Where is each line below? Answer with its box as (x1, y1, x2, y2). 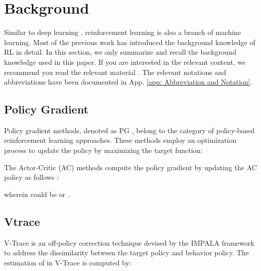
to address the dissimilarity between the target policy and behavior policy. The (4, 247, 249, 258)
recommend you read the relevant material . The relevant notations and (4, 66, 226, 77)
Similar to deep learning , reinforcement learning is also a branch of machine (4, 27, 241, 37)
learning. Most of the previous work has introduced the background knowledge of (4, 36, 255, 47)
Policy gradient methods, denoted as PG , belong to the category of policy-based (4, 125, 255, 135)
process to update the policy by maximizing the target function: (4, 145, 203, 156)
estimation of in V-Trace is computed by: (4, 257, 132, 267)
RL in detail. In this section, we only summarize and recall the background (4, 47, 237, 57)
